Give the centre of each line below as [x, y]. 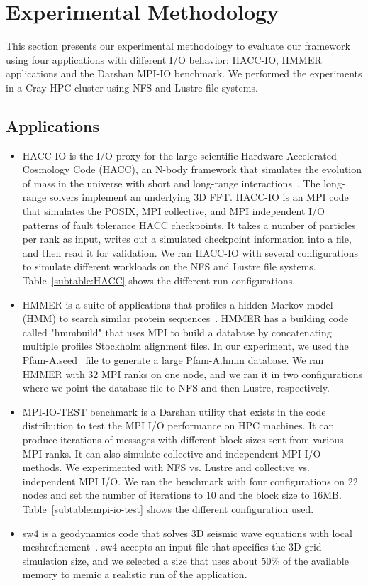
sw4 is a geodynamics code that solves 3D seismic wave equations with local [187, 532]
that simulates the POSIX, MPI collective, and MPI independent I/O [173, 211]
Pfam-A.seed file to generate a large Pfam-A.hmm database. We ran [173, 360]
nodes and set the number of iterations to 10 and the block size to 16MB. [182, 495]
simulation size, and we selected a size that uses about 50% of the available [185, 560]
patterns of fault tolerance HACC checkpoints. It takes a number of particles [189, 225]
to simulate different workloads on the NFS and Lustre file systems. [169, 266]
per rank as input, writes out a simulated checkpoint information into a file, [187, 239]
